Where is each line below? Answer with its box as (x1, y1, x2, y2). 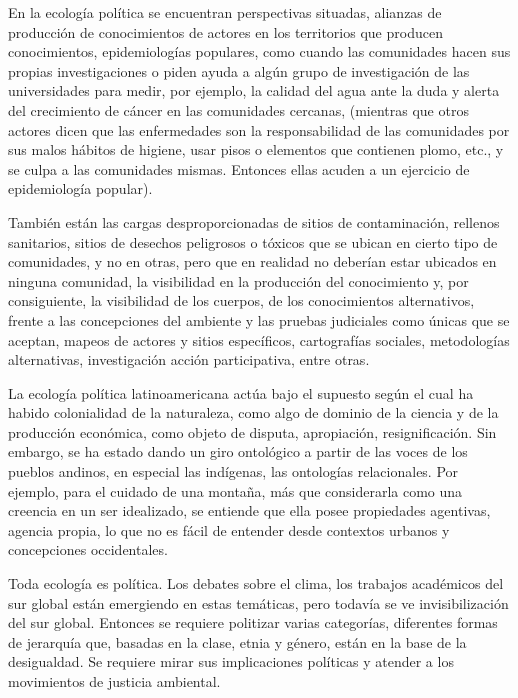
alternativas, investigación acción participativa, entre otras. (8, 349, 370, 370)
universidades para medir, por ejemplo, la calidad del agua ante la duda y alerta (8, 80, 500, 101)
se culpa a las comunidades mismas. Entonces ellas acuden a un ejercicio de (8, 158, 470, 179)
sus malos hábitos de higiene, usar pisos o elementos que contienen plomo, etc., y (8, 139, 504, 160)
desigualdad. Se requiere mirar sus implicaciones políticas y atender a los (8, 651, 454, 672)
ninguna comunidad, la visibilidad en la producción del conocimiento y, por (8, 270, 469, 291)
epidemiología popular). (8, 178, 153, 199)
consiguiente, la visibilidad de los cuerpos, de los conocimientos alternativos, (8, 290, 475, 311)
